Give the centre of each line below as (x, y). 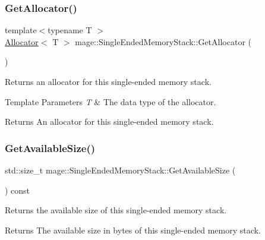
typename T (70, 30)
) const (18, 190)
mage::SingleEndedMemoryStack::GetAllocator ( (163, 41)
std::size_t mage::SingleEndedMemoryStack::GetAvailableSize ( (120, 170)
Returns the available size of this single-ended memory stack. (116, 210)
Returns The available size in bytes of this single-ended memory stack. (133, 230)
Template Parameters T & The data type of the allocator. (111, 101)
